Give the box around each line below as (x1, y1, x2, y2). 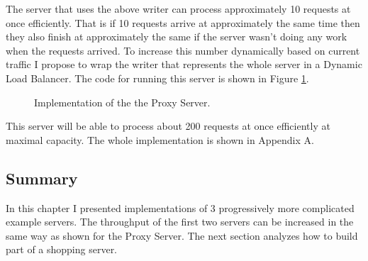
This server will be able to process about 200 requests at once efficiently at (6, 118, 330, 133)
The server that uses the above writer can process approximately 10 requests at (6, 1, 351, 16)
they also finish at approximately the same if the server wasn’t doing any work (6, 29, 347, 44)
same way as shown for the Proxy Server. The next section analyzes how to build (6, 228, 358, 243)
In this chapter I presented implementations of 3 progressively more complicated (6, 200, 355, 215)
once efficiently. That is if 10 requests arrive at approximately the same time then (6, 15, 360, 30)
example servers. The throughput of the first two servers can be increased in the (6, 214, 354, 229)
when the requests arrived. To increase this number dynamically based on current (6, 43, 360, 57)
